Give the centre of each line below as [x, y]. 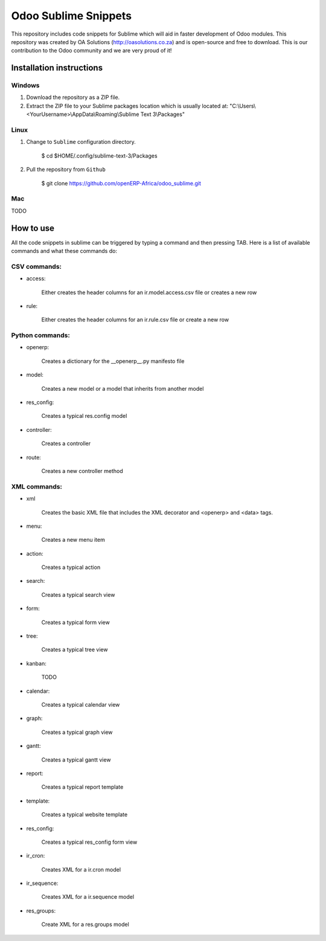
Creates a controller [66, 443]
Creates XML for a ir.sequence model [88, 897]
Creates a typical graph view [77, 732]
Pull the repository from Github [66, 170]
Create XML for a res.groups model [85, 925]
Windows [25, 86]
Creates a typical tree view [75, 650]
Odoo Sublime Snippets [72, 16]
